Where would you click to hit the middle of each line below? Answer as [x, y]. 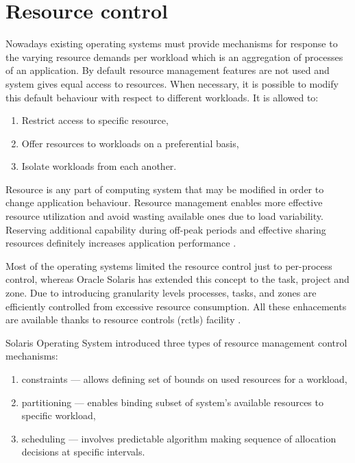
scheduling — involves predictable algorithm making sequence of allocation [179, 438]
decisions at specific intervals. [83, 452]
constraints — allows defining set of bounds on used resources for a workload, [184, 379]
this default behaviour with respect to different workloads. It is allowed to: [162, 97]
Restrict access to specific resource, [95, 120]
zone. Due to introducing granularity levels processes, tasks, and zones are [161, 293]
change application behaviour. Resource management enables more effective [164, 202]
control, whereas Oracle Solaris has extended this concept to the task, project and [177, 279]
